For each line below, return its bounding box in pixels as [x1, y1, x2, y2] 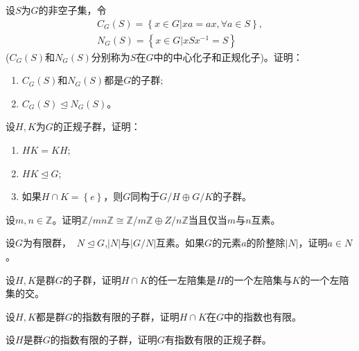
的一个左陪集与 [224, 272, 292, 287]
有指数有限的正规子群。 [164, 332, 272, 347]
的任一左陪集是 [148, 272, 216, 287]
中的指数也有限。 [223, 309, 301, 323]
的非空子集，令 [38, 3, 107, 17]
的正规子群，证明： [53, 119, 141, 134]
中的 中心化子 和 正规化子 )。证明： [153, 49, 303, 64]
